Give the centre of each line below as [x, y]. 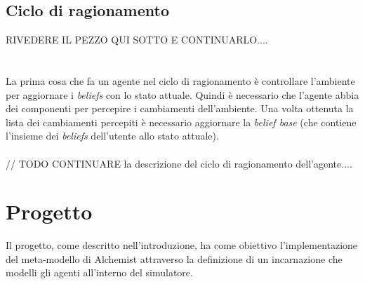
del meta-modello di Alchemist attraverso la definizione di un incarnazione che [174, 258]
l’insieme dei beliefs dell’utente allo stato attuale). [112, 136]
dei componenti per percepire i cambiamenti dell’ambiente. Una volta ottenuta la [180, 108]
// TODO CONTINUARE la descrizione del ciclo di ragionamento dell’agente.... [179, 163]
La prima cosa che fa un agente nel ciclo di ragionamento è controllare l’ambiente [180, 80]
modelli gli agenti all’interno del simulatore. [99, 272]
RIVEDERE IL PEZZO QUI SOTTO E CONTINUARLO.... [137, 40]
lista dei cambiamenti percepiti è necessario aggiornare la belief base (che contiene [181, 122]
